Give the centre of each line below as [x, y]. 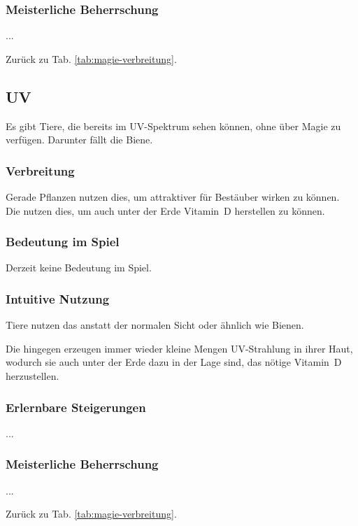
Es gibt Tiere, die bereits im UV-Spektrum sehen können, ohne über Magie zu [173, 126]
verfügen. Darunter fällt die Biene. [79, 140]
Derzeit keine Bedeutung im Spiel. [79, 268]
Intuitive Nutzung [58, 298]
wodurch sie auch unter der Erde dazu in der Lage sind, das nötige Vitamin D [174, 362]
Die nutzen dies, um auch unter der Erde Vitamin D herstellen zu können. [165, 210]
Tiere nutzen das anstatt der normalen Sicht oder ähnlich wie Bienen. [155, 325]
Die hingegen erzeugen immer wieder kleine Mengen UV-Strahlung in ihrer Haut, [179, 348]
